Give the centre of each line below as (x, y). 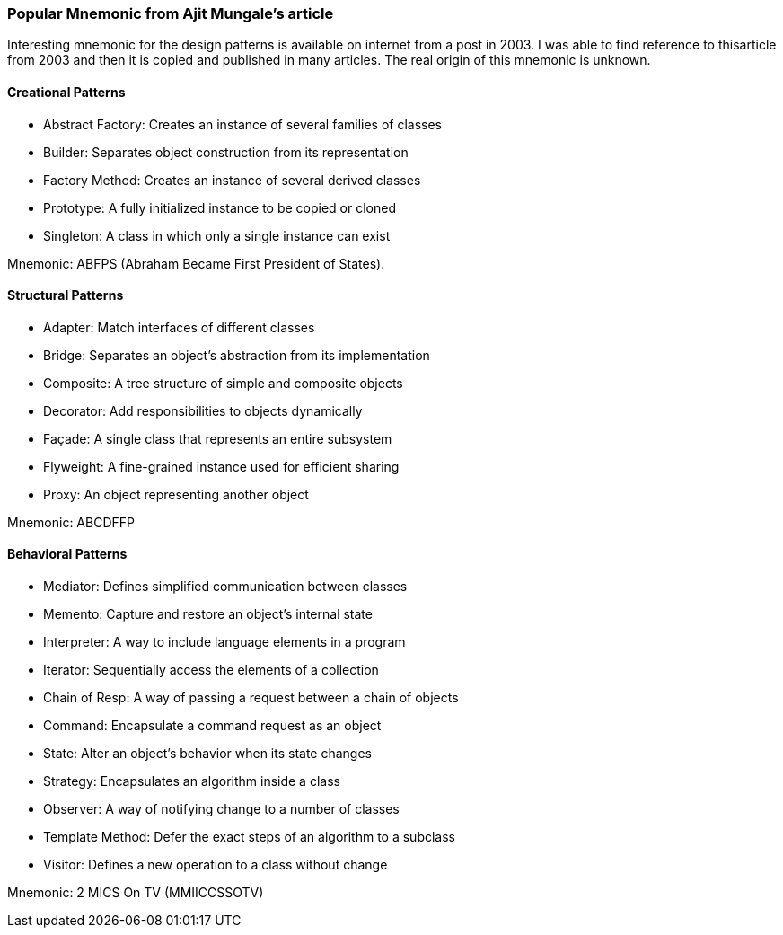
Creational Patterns (66, 92)
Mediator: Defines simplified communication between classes (225, 587)
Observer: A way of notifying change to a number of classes (221, 809)
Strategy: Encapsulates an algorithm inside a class (192, 781)
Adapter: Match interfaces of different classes (179, 327)
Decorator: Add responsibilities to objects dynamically (203, 410)
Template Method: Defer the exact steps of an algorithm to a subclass (249, 837)
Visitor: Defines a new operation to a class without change (216, 865)
